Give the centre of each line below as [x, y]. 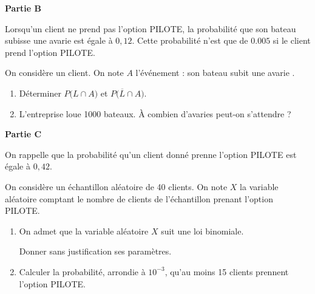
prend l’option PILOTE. [50, 52]
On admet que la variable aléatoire [84, 231]
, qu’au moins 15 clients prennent [227, 271]
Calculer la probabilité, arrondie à [82, 271]
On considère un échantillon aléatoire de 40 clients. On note [116, 186]
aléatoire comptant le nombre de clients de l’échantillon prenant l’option [139, 198]
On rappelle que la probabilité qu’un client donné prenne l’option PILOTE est [151, 154]
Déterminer [40, 93]
